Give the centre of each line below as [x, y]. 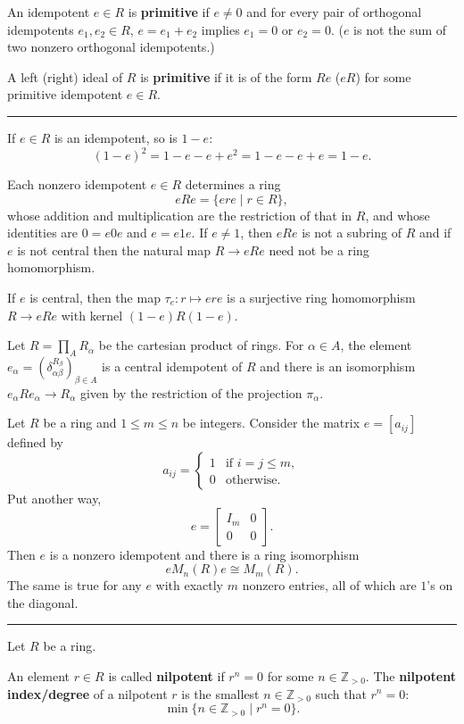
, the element [376, 345]
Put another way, [54, 498]
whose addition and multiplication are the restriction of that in [180, 215]
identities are [43, 233]
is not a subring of [352, 233]
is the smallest [220, 693]
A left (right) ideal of [65, 76]
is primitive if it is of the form [226, 76]
